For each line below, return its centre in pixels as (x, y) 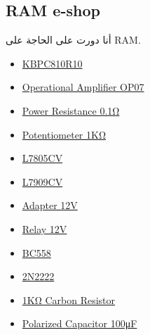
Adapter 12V (50, 205)
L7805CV (42, 158)
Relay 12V (45, 228)
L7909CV (42, 181)
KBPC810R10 (52, 63)
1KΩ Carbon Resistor (69, 299)
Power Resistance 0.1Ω (71, 110)
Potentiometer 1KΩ (64, 134)
